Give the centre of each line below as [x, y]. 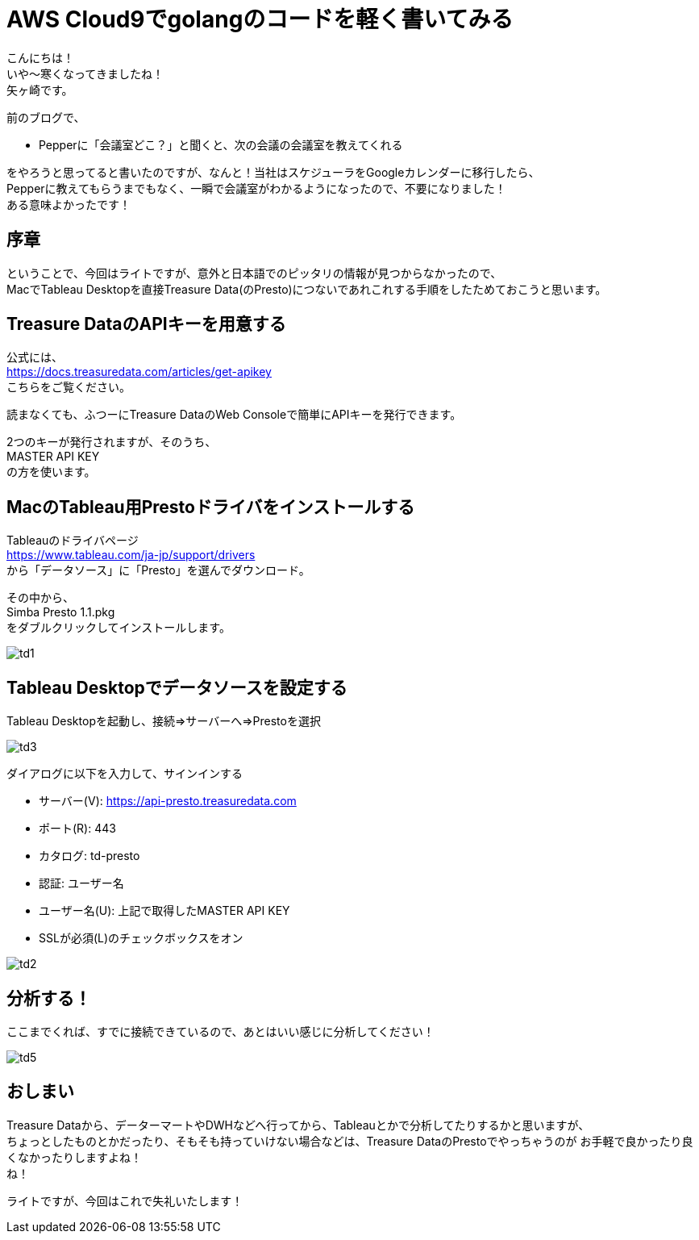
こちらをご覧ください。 [69, 387]
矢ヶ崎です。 [40, 90]
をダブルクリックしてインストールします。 [119, 628]
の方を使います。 [51, 472]
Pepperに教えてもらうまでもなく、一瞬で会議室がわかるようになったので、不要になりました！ [256, 188]
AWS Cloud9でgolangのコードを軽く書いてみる [260, 19]
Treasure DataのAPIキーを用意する [146, 324]
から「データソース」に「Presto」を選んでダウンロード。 [158, 570]
